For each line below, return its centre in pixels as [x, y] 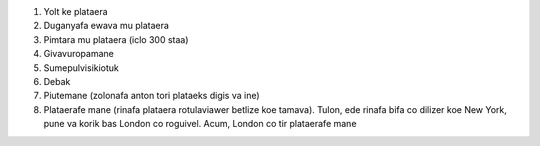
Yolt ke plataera [76, 11]
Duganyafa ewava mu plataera [106, 26]
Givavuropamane [78, 54]
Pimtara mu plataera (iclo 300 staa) [116, 39]
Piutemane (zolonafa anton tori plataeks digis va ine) [151, 96]
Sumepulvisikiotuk [81, 67]
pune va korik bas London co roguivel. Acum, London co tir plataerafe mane [200, 124]
